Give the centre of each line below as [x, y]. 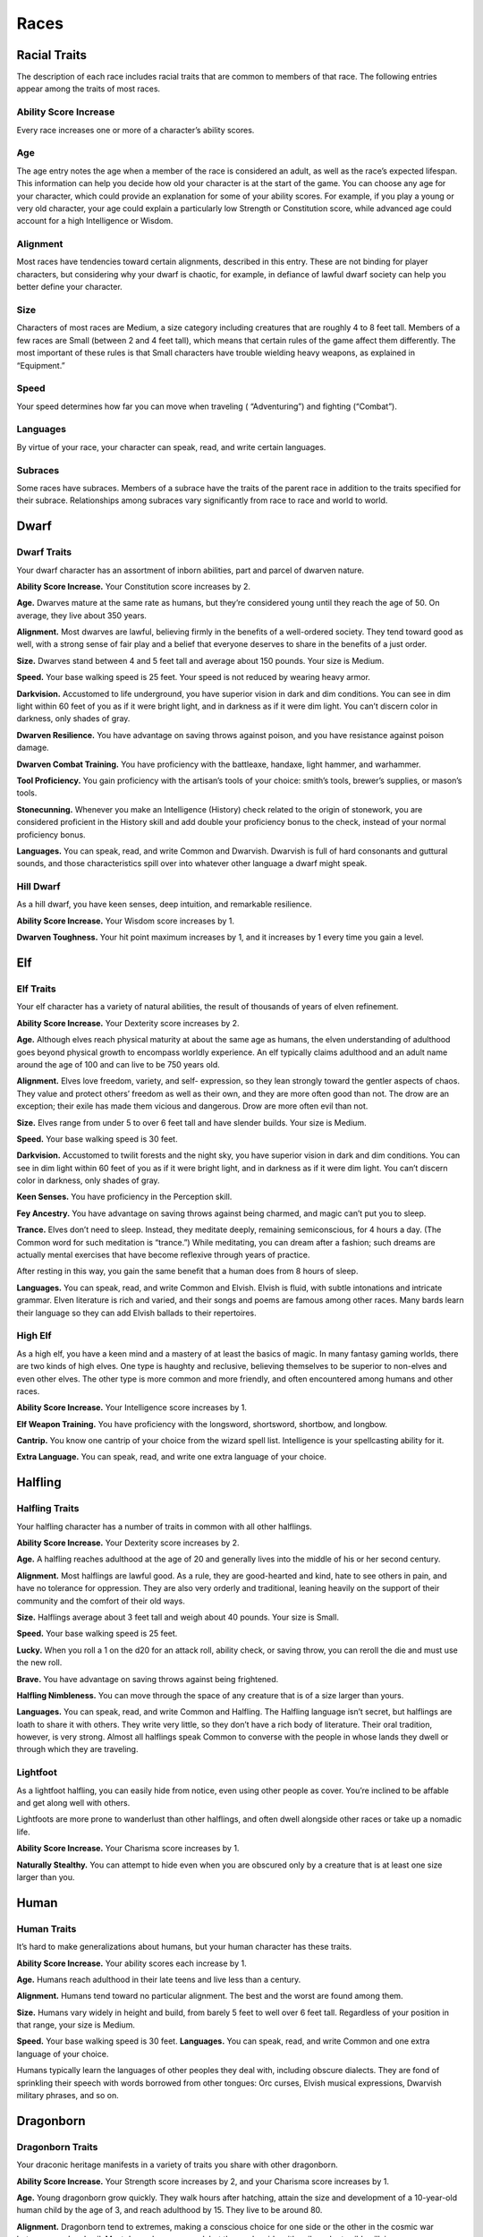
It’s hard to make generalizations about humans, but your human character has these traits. [184, 1947]
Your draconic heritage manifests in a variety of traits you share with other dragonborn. [178, 2165]
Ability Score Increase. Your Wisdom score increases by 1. [126, 921]
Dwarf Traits [44, 552]
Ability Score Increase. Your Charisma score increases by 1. [128, 1849]
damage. [33, 748]
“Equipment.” [41, 365]
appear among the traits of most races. [89, 89]
